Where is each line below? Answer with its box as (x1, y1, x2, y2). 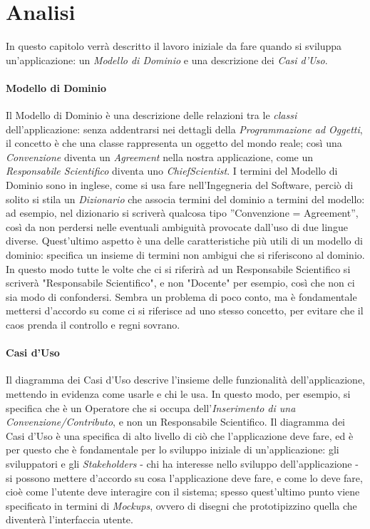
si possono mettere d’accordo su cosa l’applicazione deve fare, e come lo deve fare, (6, 470, 363, 485)
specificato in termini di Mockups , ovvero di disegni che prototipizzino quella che (6, 498, 357, 513)
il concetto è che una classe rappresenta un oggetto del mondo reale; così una (6, 135, 342, 150)
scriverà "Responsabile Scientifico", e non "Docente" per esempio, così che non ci (6, 275, 355, 290)
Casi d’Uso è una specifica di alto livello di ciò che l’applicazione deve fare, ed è (6, 428, 354, 443)
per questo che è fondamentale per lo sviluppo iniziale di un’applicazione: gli (6, 442, 339, 457)
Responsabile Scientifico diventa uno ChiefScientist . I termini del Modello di (6, 163, 338, 178)
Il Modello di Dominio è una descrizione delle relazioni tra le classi (6, 108, 297, 123)
